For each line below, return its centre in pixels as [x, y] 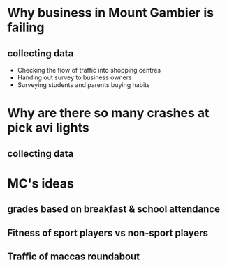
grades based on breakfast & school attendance [113, 209]
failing [26, 28]
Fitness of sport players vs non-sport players [108, 232]
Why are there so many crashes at [108, 113]
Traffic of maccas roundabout [74, 256]
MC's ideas [41, 183]
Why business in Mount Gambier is [111, 13]
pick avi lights [48, 128]
